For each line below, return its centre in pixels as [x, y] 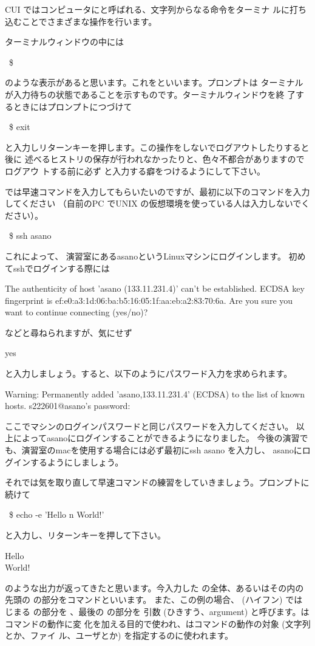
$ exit [19, 127]
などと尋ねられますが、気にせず [69, 332]
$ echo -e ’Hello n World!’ [56, 514]
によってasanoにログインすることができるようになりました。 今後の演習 [156, 438]
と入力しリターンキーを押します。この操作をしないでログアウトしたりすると [157, 147]
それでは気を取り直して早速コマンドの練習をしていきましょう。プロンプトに [157, 482]
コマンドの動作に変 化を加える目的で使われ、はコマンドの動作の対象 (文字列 [158, 623]
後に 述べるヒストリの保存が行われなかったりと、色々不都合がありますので [155, 159]
